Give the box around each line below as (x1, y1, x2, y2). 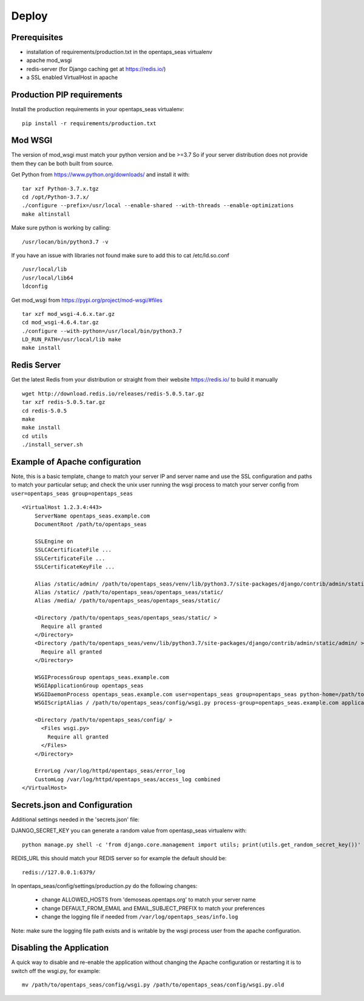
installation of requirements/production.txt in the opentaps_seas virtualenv (26, 49, 212, 56)
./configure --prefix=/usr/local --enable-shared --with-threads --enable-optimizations (22, 202, 294, 209)
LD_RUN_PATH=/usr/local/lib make (22, 336, 121, 343)
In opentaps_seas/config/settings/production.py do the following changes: (11, 882, 198, 889)
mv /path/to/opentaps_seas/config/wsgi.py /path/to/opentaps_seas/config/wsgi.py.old (22, 982, 285, 988)
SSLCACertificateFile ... (34, 547, 112, 553)
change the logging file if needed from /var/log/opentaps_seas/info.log (41, 913, 238, 920)
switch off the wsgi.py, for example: (11, 967, 101, 974)
